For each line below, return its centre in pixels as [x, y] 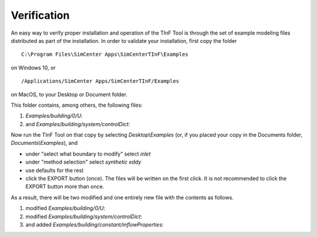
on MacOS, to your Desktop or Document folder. [69, 94]
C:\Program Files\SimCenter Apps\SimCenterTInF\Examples [105, 55]
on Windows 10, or [33, 67]
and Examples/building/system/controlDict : [78, 124]
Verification [40, 15]
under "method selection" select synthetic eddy [83, 162]
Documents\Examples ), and [44, 143]
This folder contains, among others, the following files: [77, 105]
